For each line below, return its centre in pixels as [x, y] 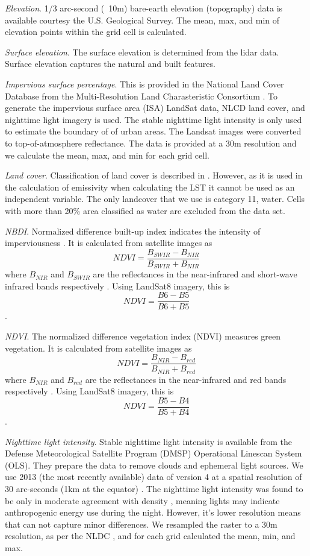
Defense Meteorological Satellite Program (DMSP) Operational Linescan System [153, 453]
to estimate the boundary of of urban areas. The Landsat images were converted [153, 131]
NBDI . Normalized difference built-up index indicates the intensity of [133, 231]
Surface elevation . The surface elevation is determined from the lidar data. [142, 52]
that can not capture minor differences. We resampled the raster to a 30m [141, 524]
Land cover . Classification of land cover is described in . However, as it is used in [154, 175]
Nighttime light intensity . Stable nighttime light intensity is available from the [148, 441]
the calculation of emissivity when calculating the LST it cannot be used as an [150, 187]
